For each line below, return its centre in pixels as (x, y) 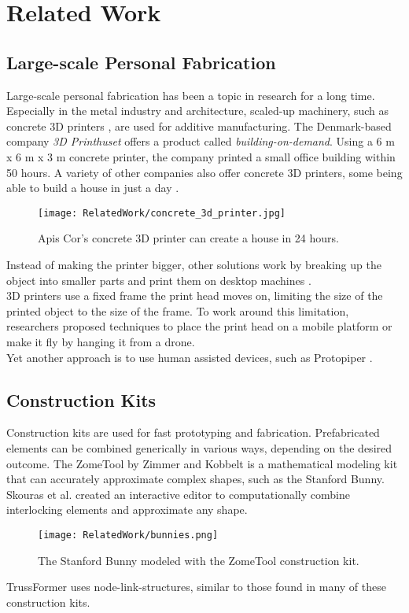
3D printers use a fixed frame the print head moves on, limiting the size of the (195, 295)
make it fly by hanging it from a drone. (101, 341)
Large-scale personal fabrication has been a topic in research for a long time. (191, 95)
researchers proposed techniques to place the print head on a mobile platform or (199, 326)
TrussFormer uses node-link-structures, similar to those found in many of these (196, 587)
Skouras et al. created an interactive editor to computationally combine (178, 494)
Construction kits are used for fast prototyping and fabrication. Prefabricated (193, 432)
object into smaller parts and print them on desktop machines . (159, 280)
